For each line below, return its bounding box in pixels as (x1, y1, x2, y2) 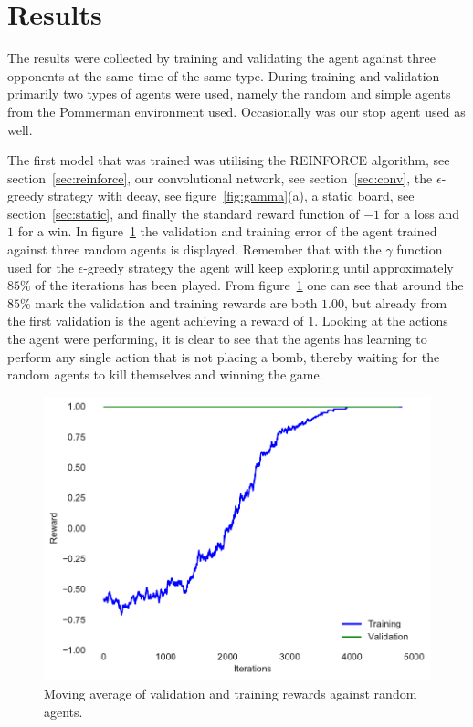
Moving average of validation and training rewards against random (44, 684, 417, 702)
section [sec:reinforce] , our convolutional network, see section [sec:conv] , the (7, 168, 433, 187)
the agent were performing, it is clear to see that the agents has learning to (7, 329, 427, 348)
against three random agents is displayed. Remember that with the (7, 240, 382, 259)
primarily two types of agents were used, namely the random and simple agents (7, 84, 451, 103)
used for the (7, 257, 74, 276)
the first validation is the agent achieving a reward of (7, 311, 304, 330)
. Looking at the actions (314, 311, 448, 330)
